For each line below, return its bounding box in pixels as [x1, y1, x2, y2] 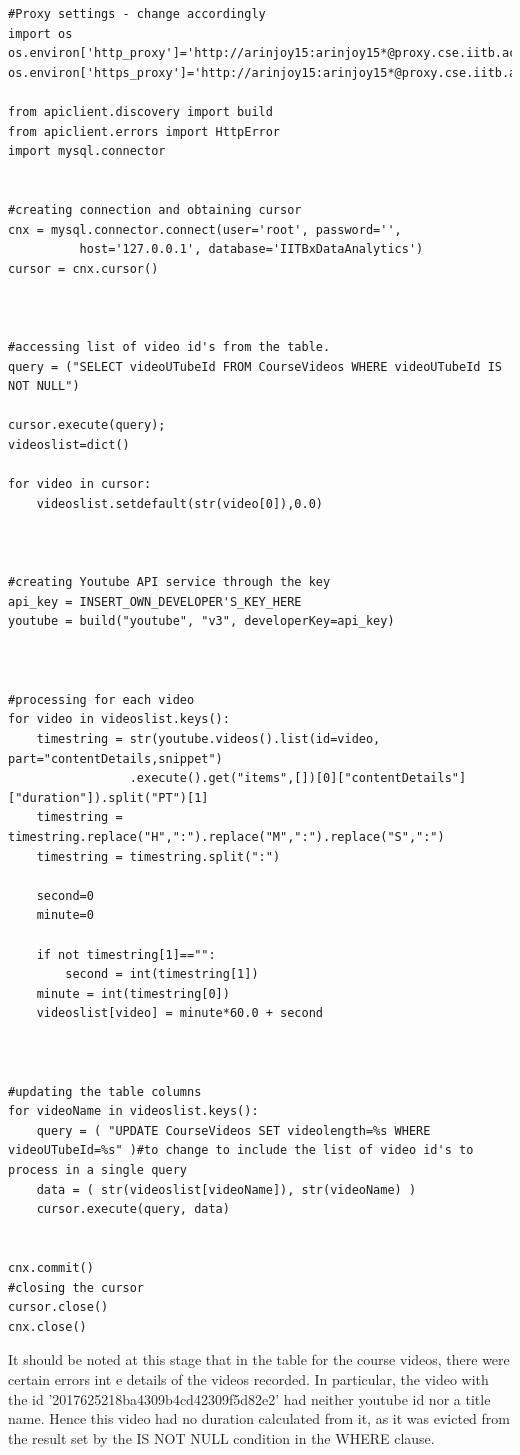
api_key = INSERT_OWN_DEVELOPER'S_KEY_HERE [8, 594, 302, 609]
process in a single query [8, 1163, 187, 1178]
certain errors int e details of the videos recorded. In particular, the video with [8, 1368, 489, 1389]
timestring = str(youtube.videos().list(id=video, [36, 731, 381, 746]
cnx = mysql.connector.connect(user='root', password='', [8, 222, 402, 237]
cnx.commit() [8, 1261, 94, 1275]
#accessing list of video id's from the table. [8, 340, 331, 355]
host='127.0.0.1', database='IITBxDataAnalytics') [79, 242, 424, 257]
